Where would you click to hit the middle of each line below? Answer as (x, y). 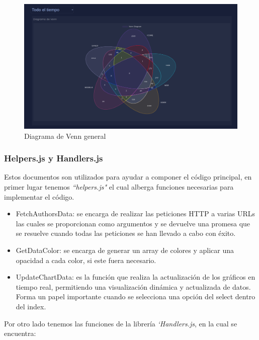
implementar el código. (39, 196)
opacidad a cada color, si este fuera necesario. (86, 260)
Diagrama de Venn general (65, 136)
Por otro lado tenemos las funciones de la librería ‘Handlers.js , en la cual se (121, 323)
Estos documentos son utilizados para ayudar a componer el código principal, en (128, 177)
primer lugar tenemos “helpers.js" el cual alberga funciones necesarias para (119, 187)
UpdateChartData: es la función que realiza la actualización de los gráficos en (136, 277)
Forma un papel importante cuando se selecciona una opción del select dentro (136, 296)
